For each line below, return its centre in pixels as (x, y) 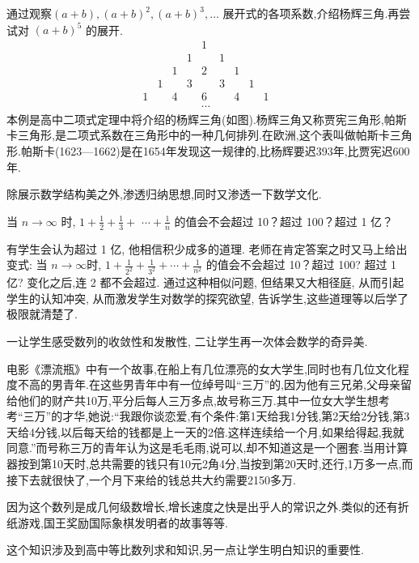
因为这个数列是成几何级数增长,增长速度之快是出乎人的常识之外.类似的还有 (202, 507)
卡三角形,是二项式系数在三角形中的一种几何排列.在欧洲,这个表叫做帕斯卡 (198, 135)
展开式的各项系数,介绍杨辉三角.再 (311, 13)
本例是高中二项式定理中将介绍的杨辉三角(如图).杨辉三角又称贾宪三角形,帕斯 (207, 119)
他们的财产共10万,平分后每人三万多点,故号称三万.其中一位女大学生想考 (203, 400)
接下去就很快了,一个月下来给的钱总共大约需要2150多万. (151, 479)
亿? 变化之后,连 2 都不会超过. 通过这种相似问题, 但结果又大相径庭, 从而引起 (205, 282)
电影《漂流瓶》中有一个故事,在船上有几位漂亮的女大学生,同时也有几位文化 (202, 368)
